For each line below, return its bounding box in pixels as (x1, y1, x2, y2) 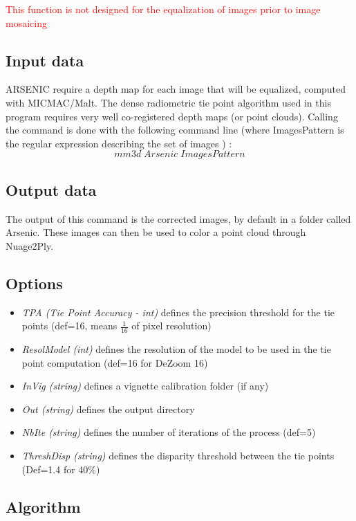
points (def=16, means (21, 318, 118, 333)
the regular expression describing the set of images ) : (6, 136, 232, 150)
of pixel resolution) (131, 318, 212, 333)
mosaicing (6, 15, 47, 30)
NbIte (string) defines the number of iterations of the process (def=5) (21, 425, 316, 439)
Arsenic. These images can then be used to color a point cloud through (6, 225, 306, 239)
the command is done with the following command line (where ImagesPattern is (6, 122, 344, 137)
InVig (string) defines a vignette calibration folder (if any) (21, 378, 269, 393)
